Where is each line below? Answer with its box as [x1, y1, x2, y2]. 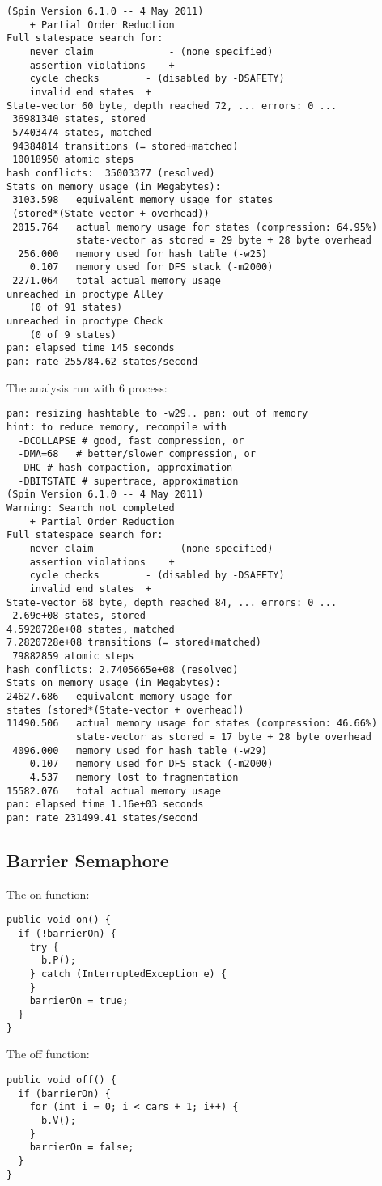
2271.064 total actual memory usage [12, 275, 221, 287]
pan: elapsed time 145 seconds [6, 342, 175, 354]
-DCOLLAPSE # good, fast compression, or [18, 434, 244, 447]
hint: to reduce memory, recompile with [6, 421, 227, 433]
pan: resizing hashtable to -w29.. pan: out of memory [6, 408, 308, 420]
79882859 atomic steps [12, 650, 134, 663]
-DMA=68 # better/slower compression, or [18, 448, 256, 460]
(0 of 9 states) [29, 328, 117, 341]
